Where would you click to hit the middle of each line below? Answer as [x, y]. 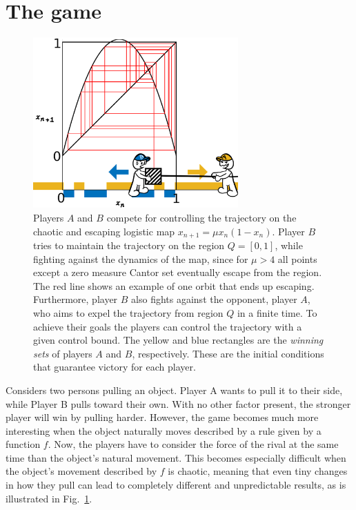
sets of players [63, 353]
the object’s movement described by [81, 471]
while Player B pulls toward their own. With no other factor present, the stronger [178, 403]
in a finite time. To [277, 312]
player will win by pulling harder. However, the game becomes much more [162, 417]
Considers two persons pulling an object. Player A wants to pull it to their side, [174, 390]
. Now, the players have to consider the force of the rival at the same [193, 444]
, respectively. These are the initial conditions [228, 353]
